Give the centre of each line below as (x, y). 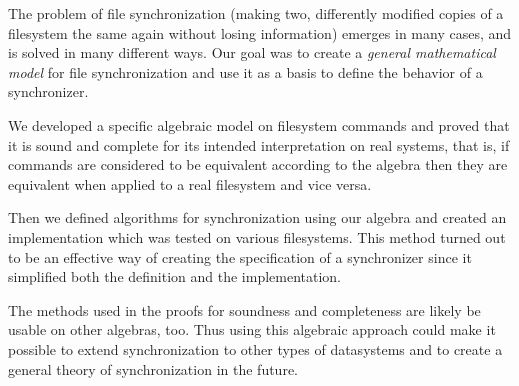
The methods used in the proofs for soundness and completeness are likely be (244, 309)
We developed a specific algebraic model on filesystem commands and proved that (259, 124)
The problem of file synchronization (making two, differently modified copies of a (256, 13)
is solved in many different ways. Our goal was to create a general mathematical (252, 52)
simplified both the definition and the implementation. (175, 276)
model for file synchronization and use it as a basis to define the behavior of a (245, 71)
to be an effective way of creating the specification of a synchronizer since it (240, 256)
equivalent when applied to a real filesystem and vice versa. (190, 183)
